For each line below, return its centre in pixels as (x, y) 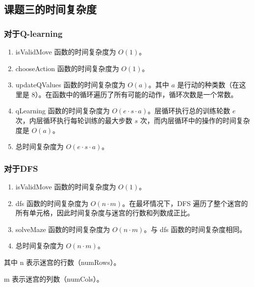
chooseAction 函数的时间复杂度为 (67, 68)
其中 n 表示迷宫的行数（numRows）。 (62, 262)
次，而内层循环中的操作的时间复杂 (195, 120)
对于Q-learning (33, 33)
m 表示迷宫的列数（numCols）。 (54, 278)
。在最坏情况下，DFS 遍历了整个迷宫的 (185, 203)
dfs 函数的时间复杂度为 (52, 203)
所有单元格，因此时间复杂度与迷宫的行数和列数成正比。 (105, 213)
